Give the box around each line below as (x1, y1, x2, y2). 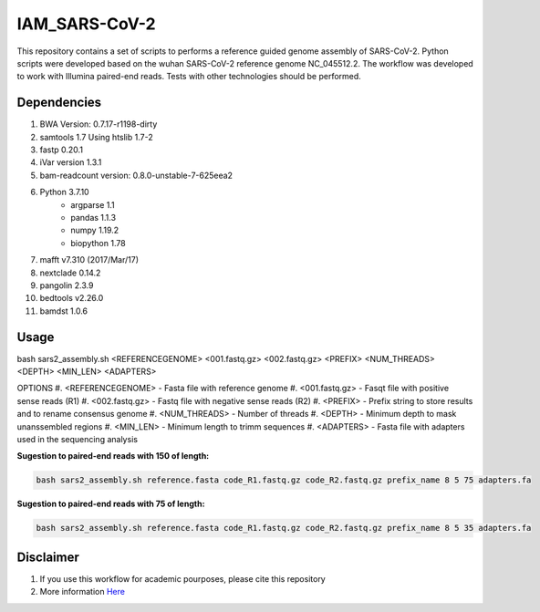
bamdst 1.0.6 (39, 306, 88, 316)
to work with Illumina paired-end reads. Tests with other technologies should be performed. (16, 71, 362, 82)
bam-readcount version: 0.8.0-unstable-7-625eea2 (39, 170, 233, 181)
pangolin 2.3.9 (39, 279, 94, 291)
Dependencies (16, 95, 102, 110)
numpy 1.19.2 (70, 224, 119, 236)
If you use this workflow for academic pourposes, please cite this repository (39, 573, 326, 584)
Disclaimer (16, 549, 79, 565)
